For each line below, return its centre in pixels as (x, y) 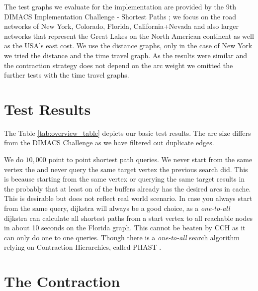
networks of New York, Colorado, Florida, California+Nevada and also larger (121, 26)
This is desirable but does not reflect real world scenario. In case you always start (128, 198)
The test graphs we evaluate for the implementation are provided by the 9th (120, 6)
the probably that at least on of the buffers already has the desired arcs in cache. (128, 188)
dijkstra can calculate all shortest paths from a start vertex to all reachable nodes (129, 218)
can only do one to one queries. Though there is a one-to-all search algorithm (122, 237)
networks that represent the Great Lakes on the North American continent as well (129, 36)
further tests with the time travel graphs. (67, 75)
